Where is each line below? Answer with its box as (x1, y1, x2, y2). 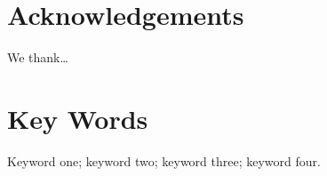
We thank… (7, 48, 68, 67)
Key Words (7, 100, 148, 136)
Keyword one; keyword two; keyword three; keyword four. (7, 151, 321, 170)
